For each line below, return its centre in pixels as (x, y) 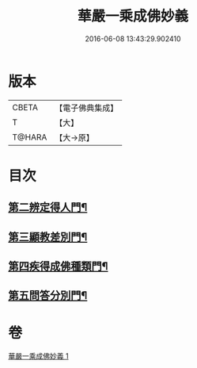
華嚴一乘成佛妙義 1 (38, 356)
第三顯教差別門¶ (48, 237)
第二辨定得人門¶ (48, 207)
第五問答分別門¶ (48, 295)
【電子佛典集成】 (87, 108)
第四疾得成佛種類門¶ (58, 266)
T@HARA (30, 137)
